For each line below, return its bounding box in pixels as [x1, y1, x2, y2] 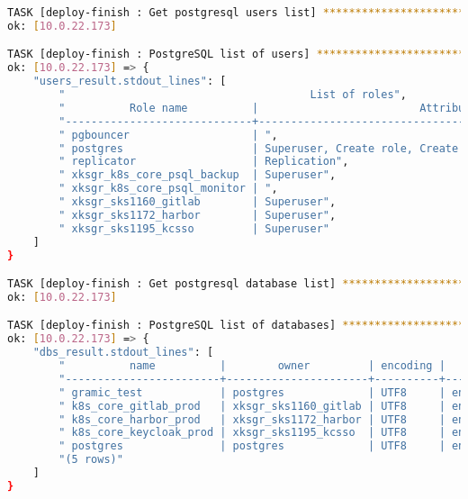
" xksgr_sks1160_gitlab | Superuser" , [58, 195, 337, 209]
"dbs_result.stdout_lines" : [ [32, 346, 214, 359]
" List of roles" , [58, 88, 407, 102]
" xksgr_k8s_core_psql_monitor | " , [58, 182, 278, 195]
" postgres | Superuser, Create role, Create [58, 141, 459, 155]
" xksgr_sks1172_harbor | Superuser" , [58, 208, 337, 222]
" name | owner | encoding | [58, 359, 445, 373]
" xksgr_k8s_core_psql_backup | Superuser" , [58, 168, 337, 182]
